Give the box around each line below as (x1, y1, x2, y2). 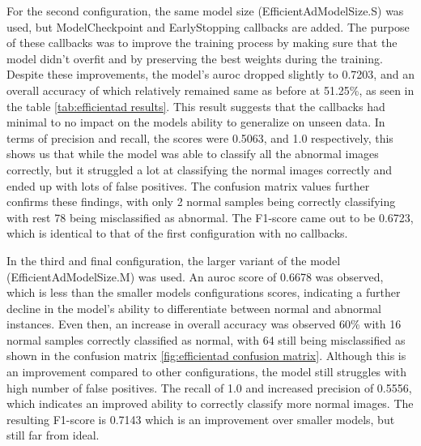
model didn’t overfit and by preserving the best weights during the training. (6, 49, 383, 66)
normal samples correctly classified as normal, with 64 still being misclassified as (6, 331, 406, 348)
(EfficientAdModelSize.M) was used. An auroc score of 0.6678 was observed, (6, 268, 384, 285)
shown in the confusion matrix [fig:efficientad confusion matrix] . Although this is (6, 347, 406, 364)
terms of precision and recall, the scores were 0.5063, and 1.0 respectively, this (6, 129, 393, 146)
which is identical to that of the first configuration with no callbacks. (6, 225, 348, 242)
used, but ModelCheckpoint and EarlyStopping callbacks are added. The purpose (6, 18, 410, 35)
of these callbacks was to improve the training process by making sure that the (6, 34, 398, 51)
